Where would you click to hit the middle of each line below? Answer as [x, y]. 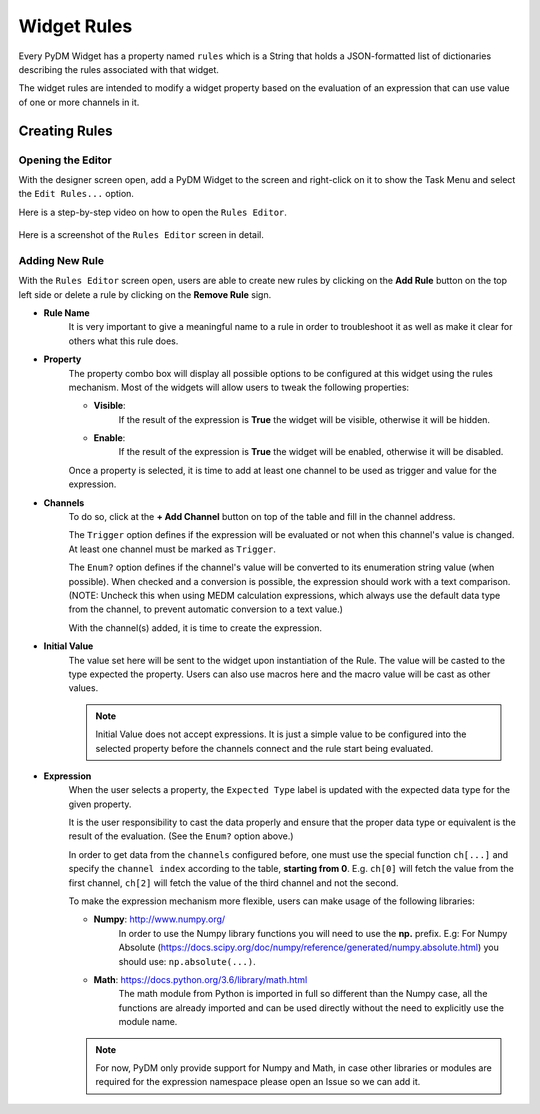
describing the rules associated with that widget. [119, 69]
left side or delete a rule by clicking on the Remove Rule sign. [145, 294]
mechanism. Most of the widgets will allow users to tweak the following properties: [239, 387]
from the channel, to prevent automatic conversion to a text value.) [206, 609]
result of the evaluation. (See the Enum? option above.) [181, 836]
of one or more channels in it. [79, 102]
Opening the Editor [65, 160]
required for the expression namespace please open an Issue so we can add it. [258, 1082]
